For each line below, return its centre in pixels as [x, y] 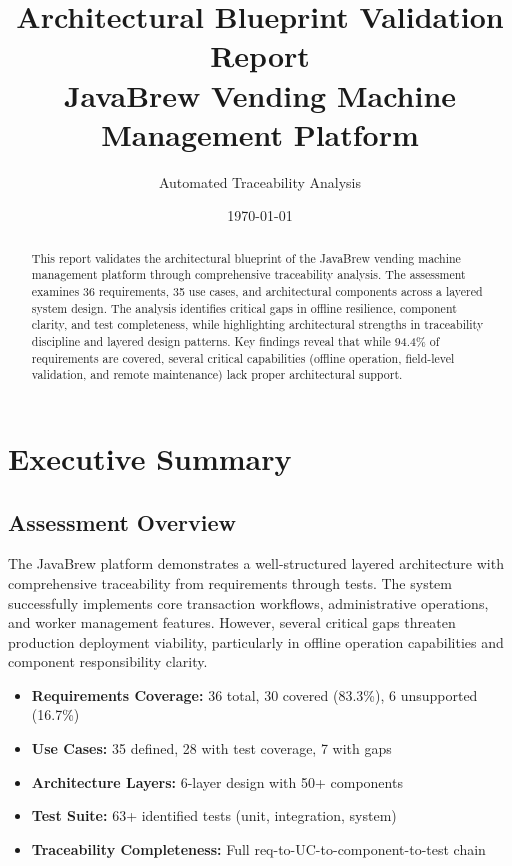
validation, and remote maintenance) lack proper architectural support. [217, 374]
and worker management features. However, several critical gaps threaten [232, 622]
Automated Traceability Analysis [260, 181]
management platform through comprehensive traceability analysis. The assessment [248, 274]
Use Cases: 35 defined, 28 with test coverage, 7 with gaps [211, 748]
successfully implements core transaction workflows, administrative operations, [248, 602]
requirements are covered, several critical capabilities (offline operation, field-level [243, 357]
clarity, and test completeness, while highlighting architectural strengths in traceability [257, 324]
